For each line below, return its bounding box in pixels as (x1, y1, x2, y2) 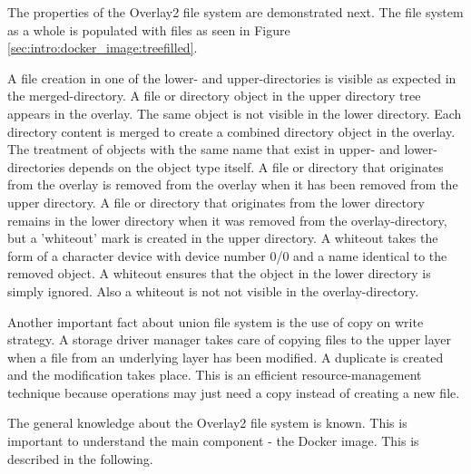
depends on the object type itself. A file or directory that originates (68, 157, 444, 176)
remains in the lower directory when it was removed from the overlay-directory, (7, 210, 447, 229)
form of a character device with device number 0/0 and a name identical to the (7, 246, 447, 265)
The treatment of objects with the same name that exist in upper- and (7, 140, 400, 159)
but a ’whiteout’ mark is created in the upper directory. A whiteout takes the (7, 228, 438, 247)
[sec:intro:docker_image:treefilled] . (7, 38, 198, 57)
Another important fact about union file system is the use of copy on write (7, 312, 424, 331)
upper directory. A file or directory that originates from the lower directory (7, 192, 425, 211)
